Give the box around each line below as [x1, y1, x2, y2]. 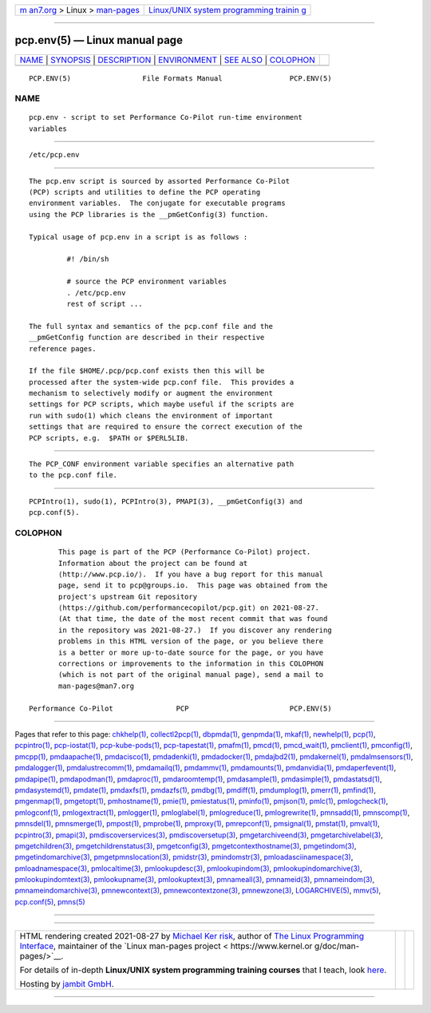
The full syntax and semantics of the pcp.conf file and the [29, 322, 273, 330]
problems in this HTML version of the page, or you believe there [58, 637, 324, 646]
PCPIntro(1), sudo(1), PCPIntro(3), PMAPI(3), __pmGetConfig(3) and [29, 497, 302, 506]
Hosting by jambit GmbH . [19, 979, 115, 990]
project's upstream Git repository [58, 592, 198, 601]
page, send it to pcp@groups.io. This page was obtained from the [58, 581, 328, 590]
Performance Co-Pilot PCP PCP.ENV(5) [29, 703, 332, 713]
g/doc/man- [314, 940, 360, 952]
